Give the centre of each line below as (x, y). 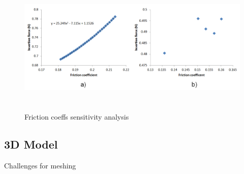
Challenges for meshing (40, 166)
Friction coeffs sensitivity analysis (77, 117)
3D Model (31, 144)
